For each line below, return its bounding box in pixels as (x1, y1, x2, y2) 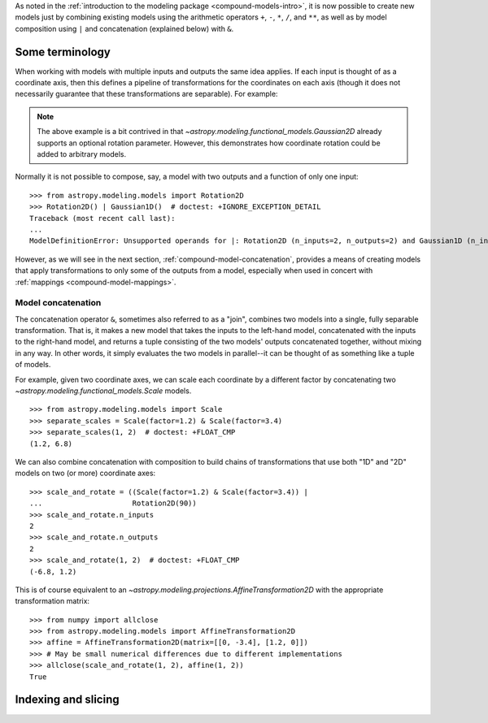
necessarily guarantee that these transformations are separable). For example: (15, 89, 278, 99)
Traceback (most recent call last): (29, 214, 176, 223)
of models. (15, 360, 51, 370)
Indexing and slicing (15, 693, 120, 707)
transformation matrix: (15, 596, 89, 606)
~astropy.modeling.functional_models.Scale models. (15, 386, 192, 396)
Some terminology (15, 45, 111, 58)
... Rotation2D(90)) (29, 499, 197, 508)
